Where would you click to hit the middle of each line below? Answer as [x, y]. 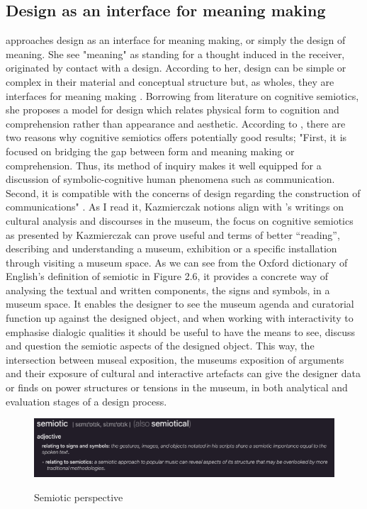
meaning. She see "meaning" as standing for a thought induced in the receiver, [175, 54]
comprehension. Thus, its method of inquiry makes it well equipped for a [164, 165]
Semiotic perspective [79, 497]
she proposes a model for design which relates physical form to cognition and [173, 110]
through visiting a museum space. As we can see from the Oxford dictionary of [177, 262]
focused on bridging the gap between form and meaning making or [150, 151]
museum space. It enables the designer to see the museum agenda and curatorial [180, 304]
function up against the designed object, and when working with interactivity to [180, 318]
